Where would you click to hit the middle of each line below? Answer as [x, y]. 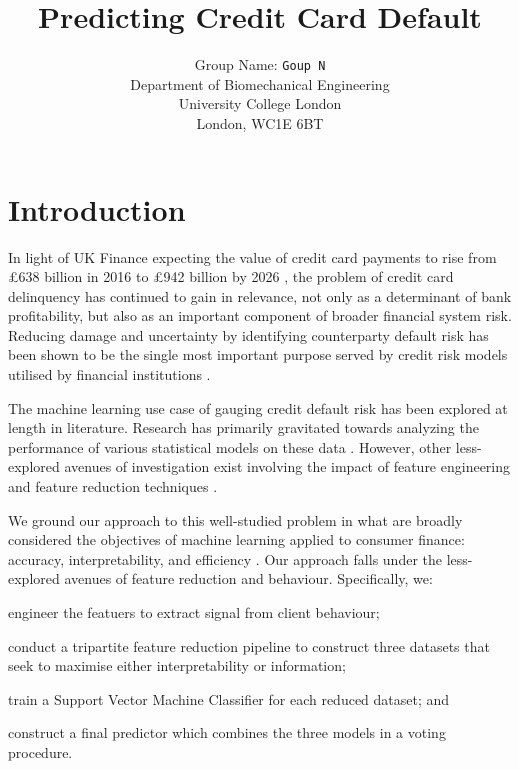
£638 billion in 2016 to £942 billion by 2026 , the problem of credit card [231, 276]
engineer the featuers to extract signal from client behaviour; [194, 612]
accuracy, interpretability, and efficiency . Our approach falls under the [225, 558]
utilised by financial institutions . [109, 374]
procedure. [40, 751]
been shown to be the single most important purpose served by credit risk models [258, 354]
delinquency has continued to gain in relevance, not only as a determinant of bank [260, 295]
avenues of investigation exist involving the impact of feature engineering [287, 466]
